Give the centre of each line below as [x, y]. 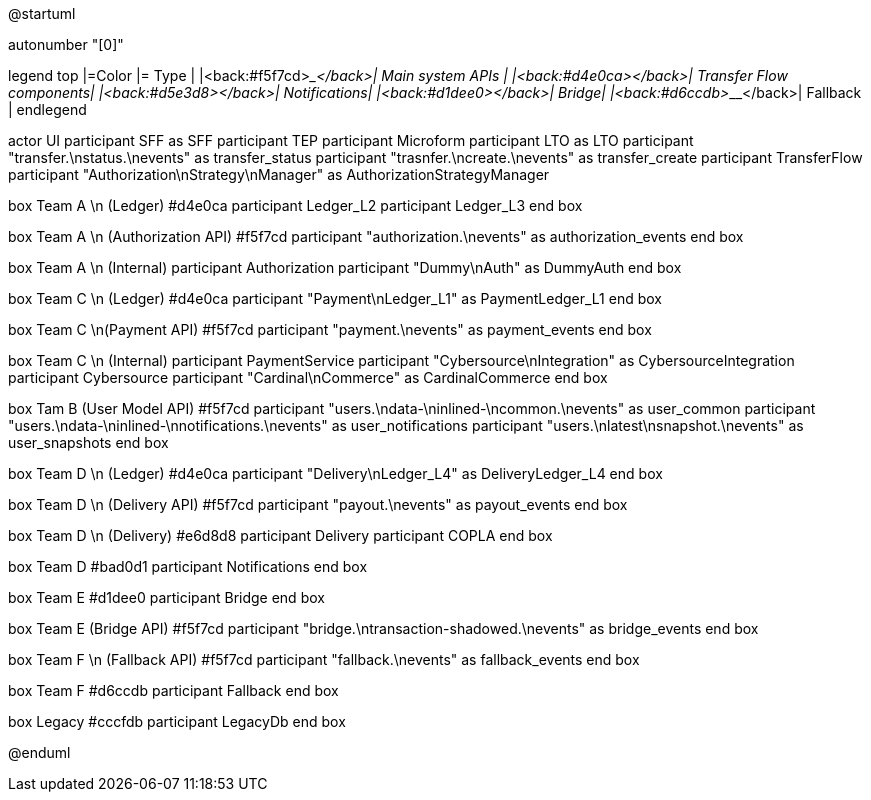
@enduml [39, 752]
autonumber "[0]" [66, 44]
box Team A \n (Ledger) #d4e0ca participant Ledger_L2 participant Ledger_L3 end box [295, 205]
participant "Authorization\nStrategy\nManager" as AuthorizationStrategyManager [279, 174]
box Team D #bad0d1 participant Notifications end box [188, 566]
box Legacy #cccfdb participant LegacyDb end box [177, 721]
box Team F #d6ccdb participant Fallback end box [173, 690]
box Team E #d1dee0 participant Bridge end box [166, 597]
